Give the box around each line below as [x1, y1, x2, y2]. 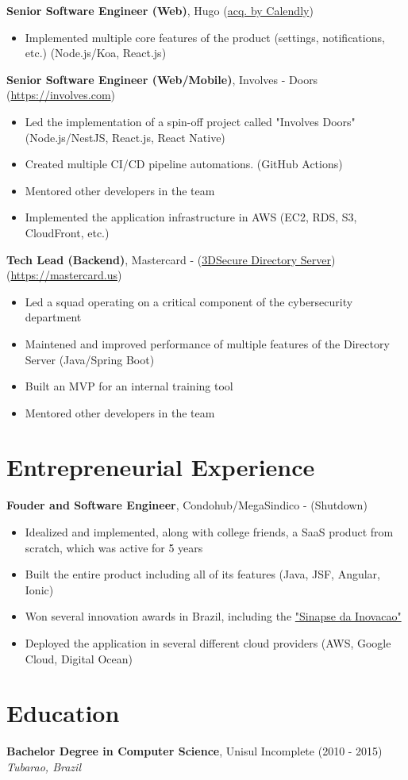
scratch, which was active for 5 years [25, 539, 203, 555]
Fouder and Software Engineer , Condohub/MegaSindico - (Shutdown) [6, 497, 368, 513]
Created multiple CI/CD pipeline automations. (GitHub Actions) [25, 156, 343, 172]
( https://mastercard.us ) [6, 267, 122, 283]
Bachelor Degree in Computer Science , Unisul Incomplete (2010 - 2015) [6, 743, 383, 759]
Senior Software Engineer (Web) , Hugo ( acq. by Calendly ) [6, 2, 314, 18]
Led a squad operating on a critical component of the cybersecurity [25, 293, 353, 309]
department [25, 309, 82, 325]
